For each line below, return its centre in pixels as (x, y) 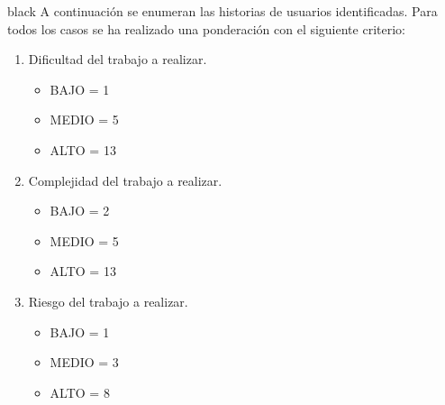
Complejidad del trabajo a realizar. (125, 180)
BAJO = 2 (80, 211)
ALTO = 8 (80, 392)
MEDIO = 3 (84, 362)
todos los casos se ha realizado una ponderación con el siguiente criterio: (206, 28)
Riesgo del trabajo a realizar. (108, 301)
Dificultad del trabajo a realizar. (118, 59)
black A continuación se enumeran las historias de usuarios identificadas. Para (222, 11)
